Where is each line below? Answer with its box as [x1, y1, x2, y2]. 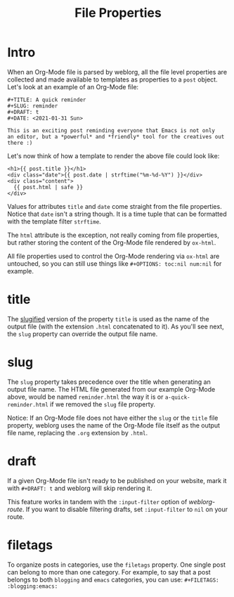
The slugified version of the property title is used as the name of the [7, 314, 209, 323]
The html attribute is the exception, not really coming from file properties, [7, 231, 219, 239]
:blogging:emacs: [7, 582, 58, 590]
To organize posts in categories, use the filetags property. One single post [7, 560, 226, 569]
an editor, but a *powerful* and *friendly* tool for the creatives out [7, 133, 225, 140]
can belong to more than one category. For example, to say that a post [7, 567, 211, 576]
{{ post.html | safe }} [13, 184, 83, 191]
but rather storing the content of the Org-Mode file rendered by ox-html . [7, 238, 216, 247]
